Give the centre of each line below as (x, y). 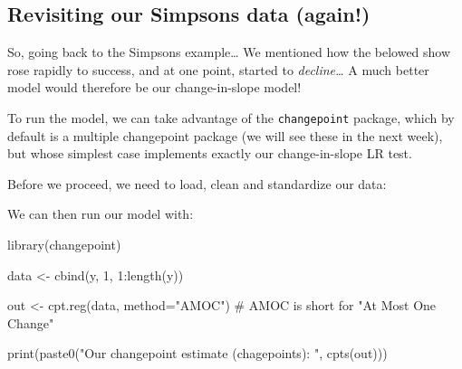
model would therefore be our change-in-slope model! (154, 87)
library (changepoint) (64, 245)
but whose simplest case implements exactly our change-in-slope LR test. (210, 153)
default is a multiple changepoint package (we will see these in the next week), (225, 135)
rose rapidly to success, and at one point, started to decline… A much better (218, 69)
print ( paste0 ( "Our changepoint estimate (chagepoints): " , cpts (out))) (197, 353)
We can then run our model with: (101, 214)
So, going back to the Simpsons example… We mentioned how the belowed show (229, 52)
